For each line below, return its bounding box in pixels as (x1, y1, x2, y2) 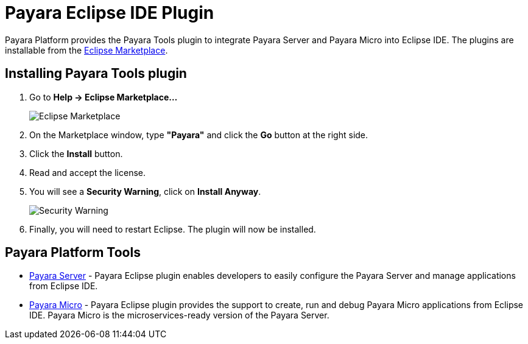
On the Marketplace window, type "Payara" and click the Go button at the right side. (29, 129, 368, 140)
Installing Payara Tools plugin (5, 66, 187, 82)
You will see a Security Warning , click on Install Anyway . (29, 186, 261, 197)
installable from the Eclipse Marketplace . (5, 44, 168, 55)
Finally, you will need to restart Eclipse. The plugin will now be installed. (29, 223, 316, 234)
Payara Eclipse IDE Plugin (5, 2, 214, 23)
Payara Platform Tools (5, 245, 141, 261)
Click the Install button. (29, 148, 123, 159)
